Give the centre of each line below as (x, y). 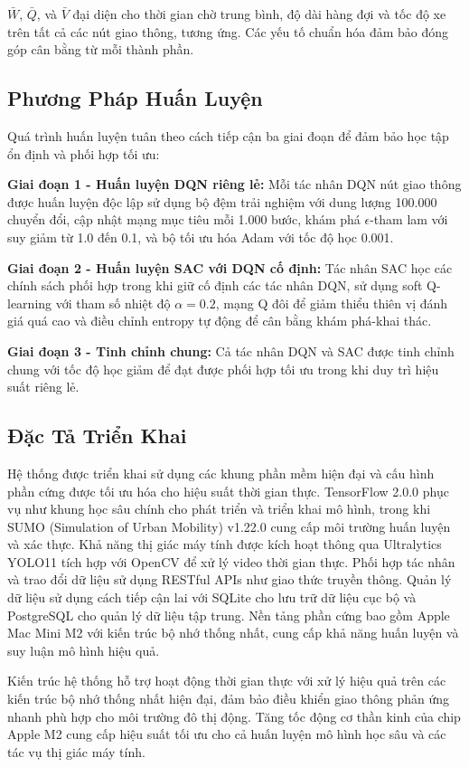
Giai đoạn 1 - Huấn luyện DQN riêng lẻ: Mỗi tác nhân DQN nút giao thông (234, 184)
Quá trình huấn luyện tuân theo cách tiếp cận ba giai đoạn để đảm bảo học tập (228, 135)
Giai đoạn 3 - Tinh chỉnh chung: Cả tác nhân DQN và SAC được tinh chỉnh (231, 350)
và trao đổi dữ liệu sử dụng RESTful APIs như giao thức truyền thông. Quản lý (230, 579)
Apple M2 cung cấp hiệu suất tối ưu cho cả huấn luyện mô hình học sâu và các (227, 734)
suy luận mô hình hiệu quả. (84, 650)
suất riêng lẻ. (43, 387)
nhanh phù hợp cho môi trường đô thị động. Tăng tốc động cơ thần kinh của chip (234, 716)
